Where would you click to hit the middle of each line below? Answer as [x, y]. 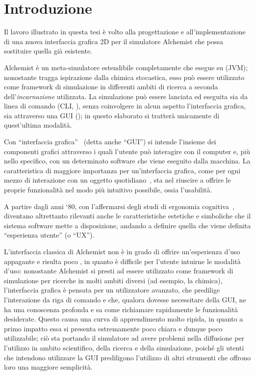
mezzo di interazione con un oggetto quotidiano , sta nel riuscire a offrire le [117, 180]
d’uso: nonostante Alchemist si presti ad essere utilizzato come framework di [119, 271]
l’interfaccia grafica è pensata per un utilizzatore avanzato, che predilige [112, 290]
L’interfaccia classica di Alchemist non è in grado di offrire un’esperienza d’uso [122, 251]
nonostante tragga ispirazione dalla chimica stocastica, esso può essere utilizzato [124, 77]
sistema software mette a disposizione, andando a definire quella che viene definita [127, 225]
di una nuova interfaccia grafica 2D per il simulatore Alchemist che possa [114, 41]
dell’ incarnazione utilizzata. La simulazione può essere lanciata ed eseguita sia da [126, 96]
